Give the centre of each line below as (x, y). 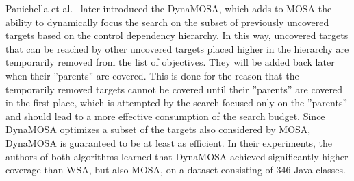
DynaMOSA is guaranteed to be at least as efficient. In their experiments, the (169, 142)
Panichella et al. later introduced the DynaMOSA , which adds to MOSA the (169, 8)
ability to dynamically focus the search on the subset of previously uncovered (167, 22)
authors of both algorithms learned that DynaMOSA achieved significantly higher (177, 156)
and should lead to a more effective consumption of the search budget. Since (165, 116)
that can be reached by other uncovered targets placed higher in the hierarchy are (177, 48)
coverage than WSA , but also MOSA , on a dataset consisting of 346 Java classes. (176, 170)
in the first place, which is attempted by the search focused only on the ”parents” (177, 102)
